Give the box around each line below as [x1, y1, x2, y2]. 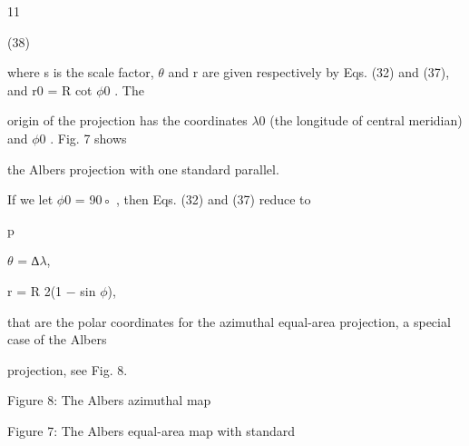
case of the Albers [7, 330, 107, 349]
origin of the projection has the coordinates [7, 111, 248, 130]
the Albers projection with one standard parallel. [7, 159, 279, 178]
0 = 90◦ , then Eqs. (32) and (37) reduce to [64, 190, 311, 209]
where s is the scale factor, [7, 63, 154, 82]
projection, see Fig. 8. [7, 360, 128, 379]
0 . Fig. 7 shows [39, 128, 127, 147]
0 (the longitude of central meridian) [259, 111, 463, 130]
